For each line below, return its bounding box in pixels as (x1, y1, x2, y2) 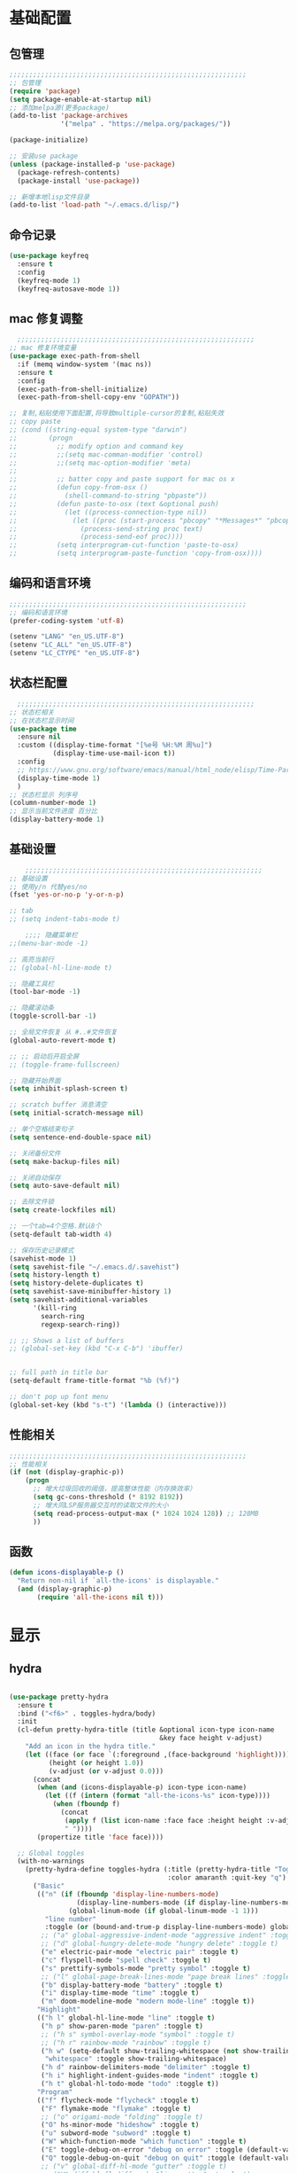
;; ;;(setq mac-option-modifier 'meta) (9, 458, 192, 467)
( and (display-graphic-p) (17, 1584, 113, 1594)
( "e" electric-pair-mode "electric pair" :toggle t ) (41, 1948, 240, 1957)
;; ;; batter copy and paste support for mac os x (9, 475, 236, 484)
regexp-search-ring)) (41, 1320, 121, 1329)
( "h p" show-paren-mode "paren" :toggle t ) (41, 2021, 203, 2030)
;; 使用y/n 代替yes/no (9, 882, 88, 891)
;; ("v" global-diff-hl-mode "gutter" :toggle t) (41, 2161, 227, 2170)
